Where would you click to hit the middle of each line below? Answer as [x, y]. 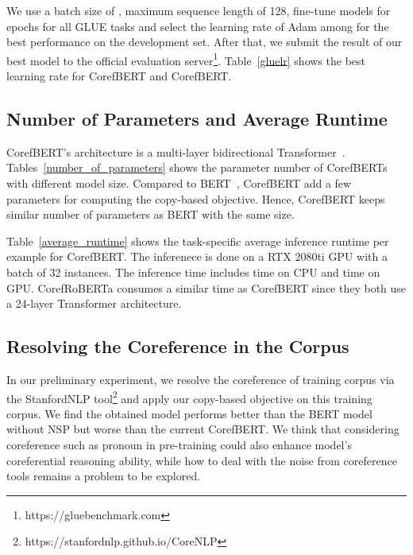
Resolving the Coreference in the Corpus [178, 346]
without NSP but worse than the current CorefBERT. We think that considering [203, 429]
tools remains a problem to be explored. [104, 476]
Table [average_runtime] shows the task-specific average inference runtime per [198, 241]
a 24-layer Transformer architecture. [94, 303]
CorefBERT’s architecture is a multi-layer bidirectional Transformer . [176, 151]
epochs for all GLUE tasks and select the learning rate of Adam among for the [198, 26]
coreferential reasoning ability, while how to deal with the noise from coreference [202, 460]
